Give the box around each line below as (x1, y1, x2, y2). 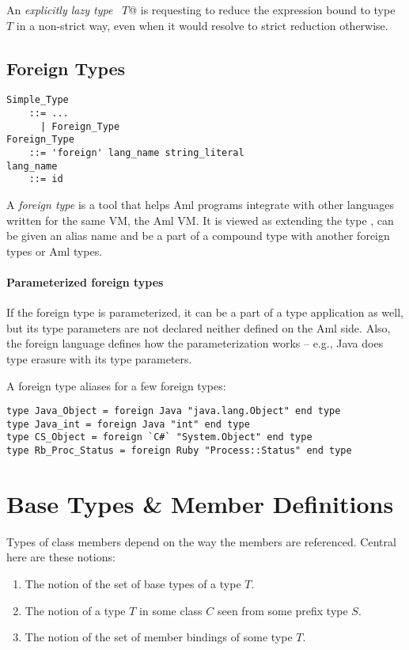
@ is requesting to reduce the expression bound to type (128, 2, 396, 17)
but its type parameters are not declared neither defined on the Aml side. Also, (6, 319, 391, 336)
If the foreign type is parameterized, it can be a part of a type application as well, (6, 304, 403, 321)
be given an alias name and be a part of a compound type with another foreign (6, 227, 390, 244)
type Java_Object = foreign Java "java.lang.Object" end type (6, 405, 341, 417)
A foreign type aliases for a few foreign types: (6, 377, 226, 393)
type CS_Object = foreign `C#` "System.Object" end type (6, 431, 312, 443)
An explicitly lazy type (6, 2, 113, 17)
